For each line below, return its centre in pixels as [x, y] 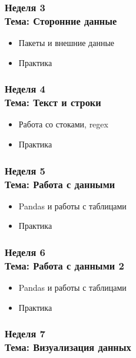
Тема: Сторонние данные [61, 20]
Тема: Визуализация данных [68, 347]
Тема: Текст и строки [53, 102]
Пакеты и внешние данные [67, 43]
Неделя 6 [25, 252]
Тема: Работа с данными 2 [64, 265]
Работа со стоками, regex [63, 124]
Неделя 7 [25, 334]
